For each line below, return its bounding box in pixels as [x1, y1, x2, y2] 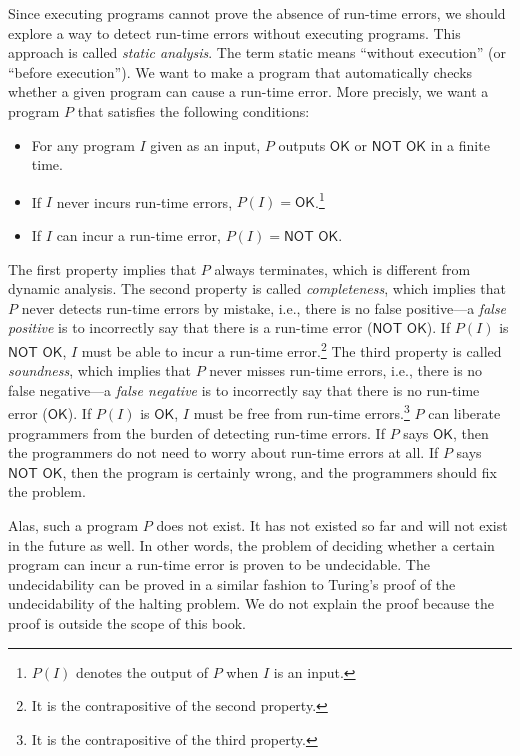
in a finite [430, 134, 490, 155]
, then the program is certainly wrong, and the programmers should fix [62, 461, 497, 482]
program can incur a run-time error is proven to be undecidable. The [8, 554, 430, 575]
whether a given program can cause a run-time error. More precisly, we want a [8, 81, 489, 102]
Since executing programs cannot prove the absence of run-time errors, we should [8, 3, 506, 23]
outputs [278, 134, 326, 155]
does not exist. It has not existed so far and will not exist [156, 515, 508, 536]
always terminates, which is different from [214, 258, 471, 279]
